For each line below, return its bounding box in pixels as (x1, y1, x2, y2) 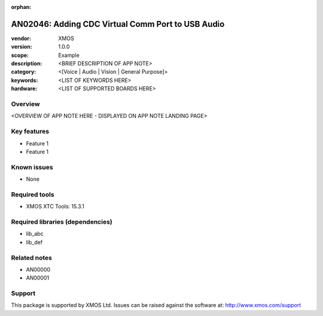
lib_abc (26, 230, 44, 238)
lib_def (26, 238, 43, 245)
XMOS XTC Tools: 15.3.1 (26, 203, 85, 210)
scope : (11, 51, 29, 59)
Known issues (11, 163, 53, 171)
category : (11, 68, 36, 75)
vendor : (11, 35, 31, 42)
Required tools (11, 190, 54, 199)
